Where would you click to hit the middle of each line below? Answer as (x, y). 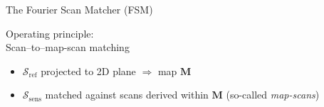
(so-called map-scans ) (273, 95)
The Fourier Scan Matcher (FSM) (79, 9)
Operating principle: (50, 33)
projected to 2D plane (88, 71)
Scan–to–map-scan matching (68, 47)
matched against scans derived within (127, 95)
